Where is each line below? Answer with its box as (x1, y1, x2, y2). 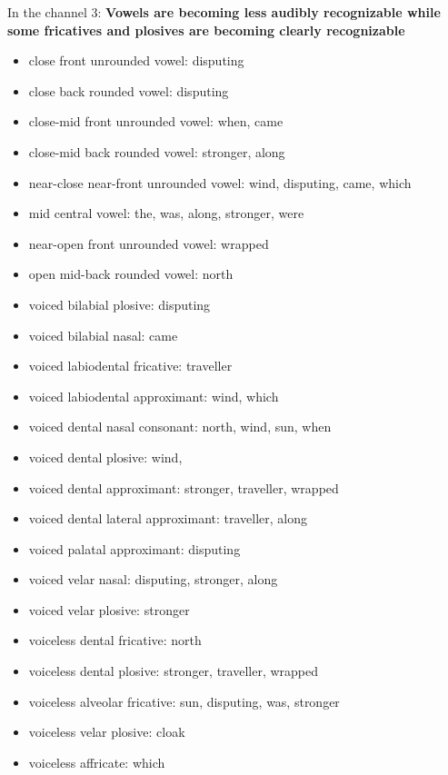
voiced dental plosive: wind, (28, 447, 183, 466)
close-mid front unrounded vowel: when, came (28, 112, 284, 131)
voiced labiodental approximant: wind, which (28, 386, 279, 405)
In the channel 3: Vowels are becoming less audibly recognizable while (7, 3, 441, 21)
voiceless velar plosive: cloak (28, 722, 185, 741)
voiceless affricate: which (28, 752, 165, 771)
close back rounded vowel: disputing (28, 81, 229, 100)
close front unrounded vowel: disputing (28, 51, 244, 70)
